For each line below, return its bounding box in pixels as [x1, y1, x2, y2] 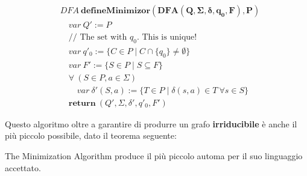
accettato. [5, 161, 41, 174]
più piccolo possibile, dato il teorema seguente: [5, 129, 177, 142]
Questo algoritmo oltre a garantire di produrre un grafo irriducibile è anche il [5, 117, 297, 130]
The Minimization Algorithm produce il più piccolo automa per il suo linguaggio [5, 150, 303, 162]
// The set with [68, 33, 127, 42]
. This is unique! [136, 33, 197, 42]
